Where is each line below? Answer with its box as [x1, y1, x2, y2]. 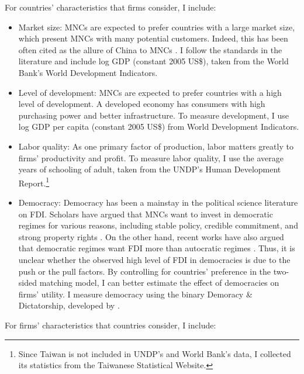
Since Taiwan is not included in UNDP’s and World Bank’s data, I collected [18, 347, 291, 359]
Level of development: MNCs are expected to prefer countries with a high [18, 86, 282, 98]
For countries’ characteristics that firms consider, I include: [5, 1, 216, 13]
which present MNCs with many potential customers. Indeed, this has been [18, 32, 288, 44]
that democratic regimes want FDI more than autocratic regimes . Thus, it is [18, 242, 295, 254]
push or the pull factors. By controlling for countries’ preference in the [18, 265, 271, 277]
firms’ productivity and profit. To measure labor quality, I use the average [18, 151, 284, 164]
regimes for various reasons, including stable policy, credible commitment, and [18, 219, 298, 231]
